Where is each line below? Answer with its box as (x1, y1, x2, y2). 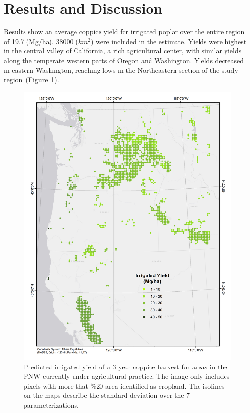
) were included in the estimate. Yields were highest (90, 36, 247, 46)
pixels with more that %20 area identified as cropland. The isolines (24, 380, 225, 390)
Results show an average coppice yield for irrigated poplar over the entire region (4, 26, 245, 37)
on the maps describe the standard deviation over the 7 (24, 390, 190, 400)
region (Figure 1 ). (4, 74, 59, 85)
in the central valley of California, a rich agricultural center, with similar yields (4, 46, 242, 56)
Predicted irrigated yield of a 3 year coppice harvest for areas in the (24, 361, 227, 371)
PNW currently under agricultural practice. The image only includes (24, 371, 230, 381)
